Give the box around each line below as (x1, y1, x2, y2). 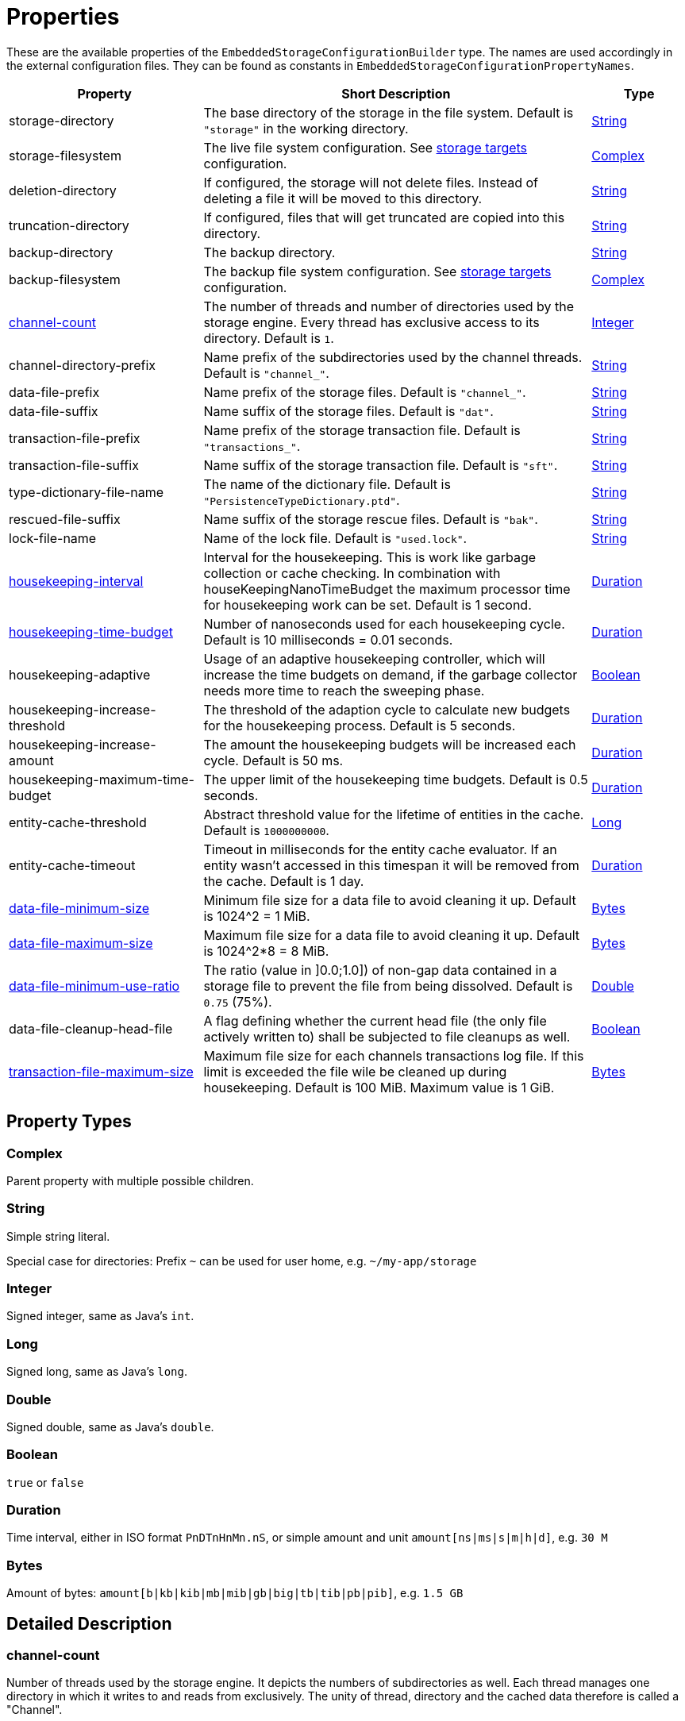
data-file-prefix (9, 383, 100, 400)
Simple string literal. (6, 1229, 110, 1243)
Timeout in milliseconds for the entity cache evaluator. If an (203, 841, 557, 857)
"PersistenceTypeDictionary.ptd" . (203, 491, 400, 508)
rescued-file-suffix (9, 510, 121, 527)
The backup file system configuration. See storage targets (203, 263, 552, 279)
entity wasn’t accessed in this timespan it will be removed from (203, 857, 579, 873)
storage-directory (9, 112, 114, 129)
